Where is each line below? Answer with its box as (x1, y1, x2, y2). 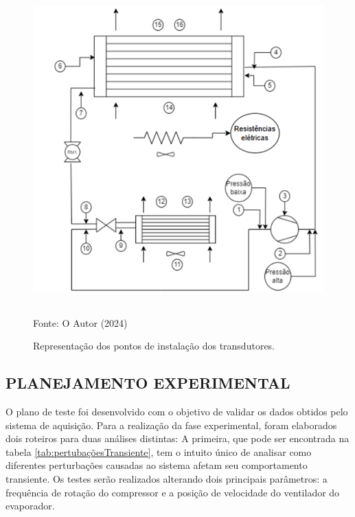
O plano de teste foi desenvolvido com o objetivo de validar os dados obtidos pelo (5, 404, 348, 418)
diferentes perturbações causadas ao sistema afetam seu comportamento (5, 458, 308, 472)
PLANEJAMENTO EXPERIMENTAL (5, 372, 290, 393)
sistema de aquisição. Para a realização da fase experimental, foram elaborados (5, 417, 337, 432)
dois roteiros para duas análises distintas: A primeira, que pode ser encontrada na (5, 431, 350, 446)
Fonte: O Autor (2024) (33, 315, 128, 330)
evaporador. (5, 498, 55, 513)
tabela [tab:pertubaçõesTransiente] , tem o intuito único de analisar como (5, 444, 312, 459)
